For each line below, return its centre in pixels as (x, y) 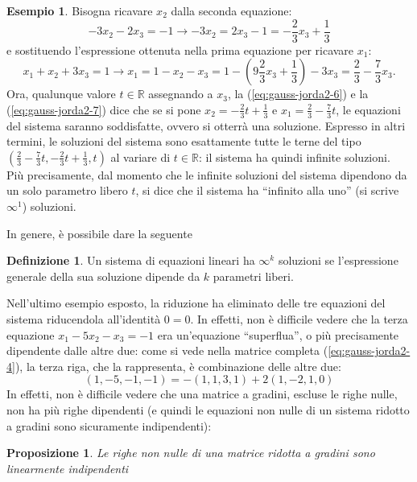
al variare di (140, 157)
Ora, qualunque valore (61, 94)
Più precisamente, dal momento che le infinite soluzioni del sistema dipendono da (207, 174)
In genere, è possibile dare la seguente (99, 233)
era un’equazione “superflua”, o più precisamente (278, 334)
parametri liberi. (253, 276)
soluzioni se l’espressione (338, 260)
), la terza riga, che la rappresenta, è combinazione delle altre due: (178, 366)
